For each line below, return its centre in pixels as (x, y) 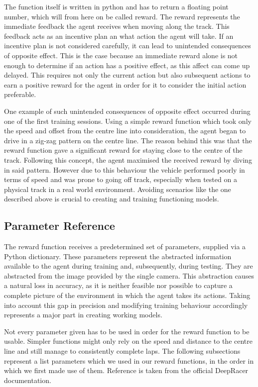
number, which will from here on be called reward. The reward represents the (122, 16)
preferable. (20, 94)
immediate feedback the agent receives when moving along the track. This (117, 26)
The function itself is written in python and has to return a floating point (116, 6)
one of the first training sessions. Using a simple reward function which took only (128, 121)
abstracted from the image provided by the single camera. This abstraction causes (129, 275)
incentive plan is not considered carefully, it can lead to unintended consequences (128, 46)
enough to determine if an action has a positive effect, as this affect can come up (127, 65)
